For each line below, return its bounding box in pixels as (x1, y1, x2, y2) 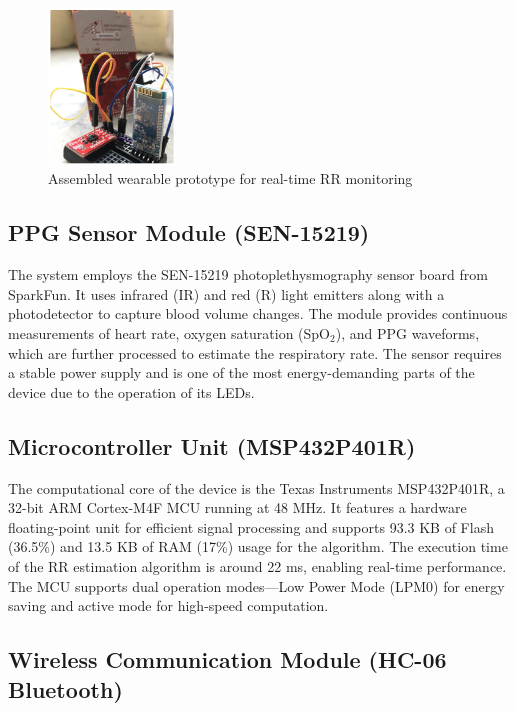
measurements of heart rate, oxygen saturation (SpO (8, 323, 330, 344)
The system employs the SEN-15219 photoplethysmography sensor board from (8, 264, 488, 285)
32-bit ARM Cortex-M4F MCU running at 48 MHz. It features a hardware (8, 497, 467, 518)
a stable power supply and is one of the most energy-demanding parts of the (8, 362, 475, 383)
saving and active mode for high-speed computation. (8, 595, 329, 616)
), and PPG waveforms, (335, 323, 480, 344)
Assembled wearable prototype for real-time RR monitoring (48, 168, 413, 189)
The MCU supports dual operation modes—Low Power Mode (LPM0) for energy (8, 575, 505, 596)
